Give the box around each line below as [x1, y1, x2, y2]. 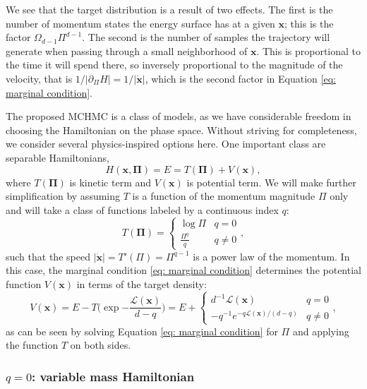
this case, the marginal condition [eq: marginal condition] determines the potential [6, 263, 361, 277]
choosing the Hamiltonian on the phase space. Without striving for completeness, [6, 122, 357, 137]
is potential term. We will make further [186, 174, 356, 189]
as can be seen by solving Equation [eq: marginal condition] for [6, 323, 278, 338]
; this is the [284, 16, 334, 30]
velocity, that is [6, 71, 73, 85]
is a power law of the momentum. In [193, 249, 350, 263]
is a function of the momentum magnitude [132, 188, 315, 203]
